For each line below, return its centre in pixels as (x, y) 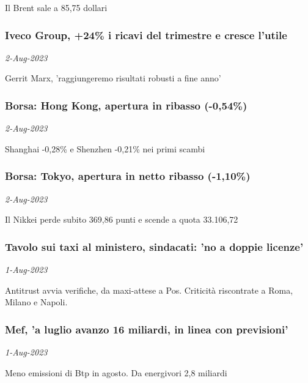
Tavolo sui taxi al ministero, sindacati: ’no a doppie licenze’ (154, 246)
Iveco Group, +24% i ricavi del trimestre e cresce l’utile (146, 35)
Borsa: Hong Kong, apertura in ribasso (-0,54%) (126, 105)
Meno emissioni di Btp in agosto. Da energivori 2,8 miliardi (116, 372)
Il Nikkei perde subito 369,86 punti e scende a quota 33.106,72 (122, 219)
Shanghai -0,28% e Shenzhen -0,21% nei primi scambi (105, 148)
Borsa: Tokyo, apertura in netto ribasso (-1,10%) (128, 176)
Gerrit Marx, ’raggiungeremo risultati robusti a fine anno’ (113, 78)
